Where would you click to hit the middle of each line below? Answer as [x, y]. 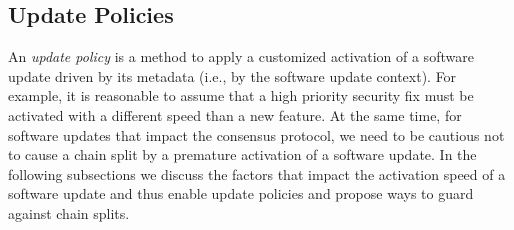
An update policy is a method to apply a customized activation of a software [241, 56]
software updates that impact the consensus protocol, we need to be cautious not [256, 134]
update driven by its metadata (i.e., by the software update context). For [232, 75]
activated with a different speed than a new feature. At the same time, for [235, 114]
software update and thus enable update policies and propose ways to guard [241, 193]
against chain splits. [69, 212]
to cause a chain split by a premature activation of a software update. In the [242, 154]
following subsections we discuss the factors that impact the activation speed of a [257, 173]
